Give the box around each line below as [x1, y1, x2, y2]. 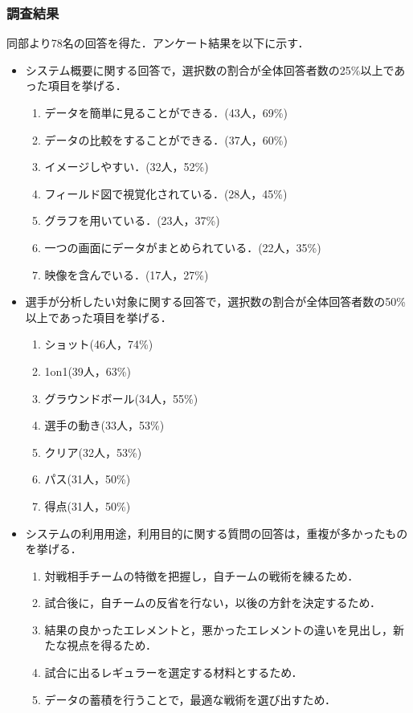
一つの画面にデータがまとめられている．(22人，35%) [44, 238, 321, 255]
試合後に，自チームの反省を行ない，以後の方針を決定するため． [44, 594, 381, 611]
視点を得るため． [67, 637, 157, 654]
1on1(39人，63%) [44, 362, 131, 379]
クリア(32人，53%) [44, 443, 142, 460]
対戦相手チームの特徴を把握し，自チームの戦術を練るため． [44, 567, 359, 584]
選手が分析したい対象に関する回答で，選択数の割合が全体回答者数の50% [25, 293, 406, 310]
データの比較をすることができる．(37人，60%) [44, 131, 288, 148]
